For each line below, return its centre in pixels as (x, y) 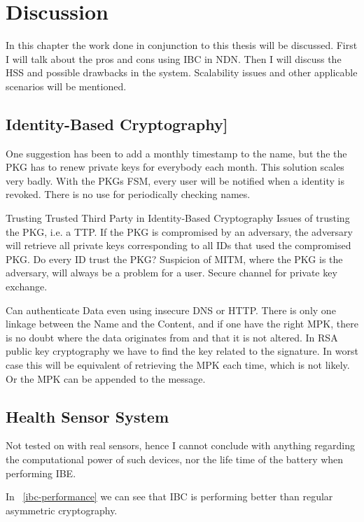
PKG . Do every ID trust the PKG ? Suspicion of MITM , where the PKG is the (174, 259)
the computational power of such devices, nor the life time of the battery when (175, 459)
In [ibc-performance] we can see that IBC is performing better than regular (169, 496)
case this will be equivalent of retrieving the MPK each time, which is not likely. (178, 365)
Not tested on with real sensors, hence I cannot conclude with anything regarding (181, 445)
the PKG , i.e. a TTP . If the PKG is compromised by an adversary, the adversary (179, 231)
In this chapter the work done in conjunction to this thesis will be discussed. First (182, 45)
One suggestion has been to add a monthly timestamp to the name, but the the (176, 153)
